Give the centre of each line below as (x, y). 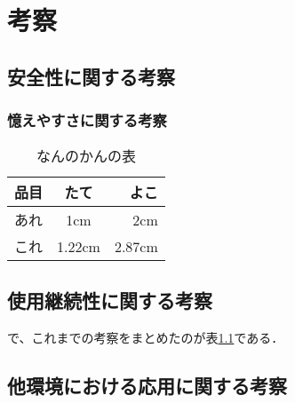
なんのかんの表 (86, 156)
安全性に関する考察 (91, 76)
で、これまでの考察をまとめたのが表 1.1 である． (146, 337)
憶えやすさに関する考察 (87, 120)
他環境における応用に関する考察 (147, 385)
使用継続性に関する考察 (110, 300)
